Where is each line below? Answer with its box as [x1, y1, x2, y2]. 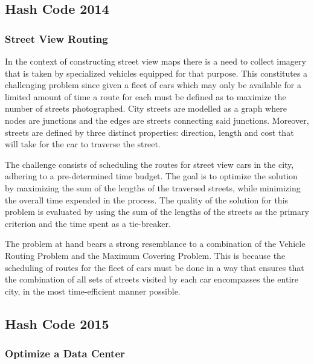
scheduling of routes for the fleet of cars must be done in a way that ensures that [5, 261, 304, 273]
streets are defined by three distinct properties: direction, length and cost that [5, 126, 294, 138]
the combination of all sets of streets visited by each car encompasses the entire [5, 273, 298, 286]
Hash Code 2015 [5, 314, 109, 333]
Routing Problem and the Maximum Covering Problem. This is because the [5, 249, 286, 261]
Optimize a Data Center [5, 345, 125, 360]
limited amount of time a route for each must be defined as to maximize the [5, 90, 286, 103]
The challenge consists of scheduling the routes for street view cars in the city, [5, 158, 294, 170]
